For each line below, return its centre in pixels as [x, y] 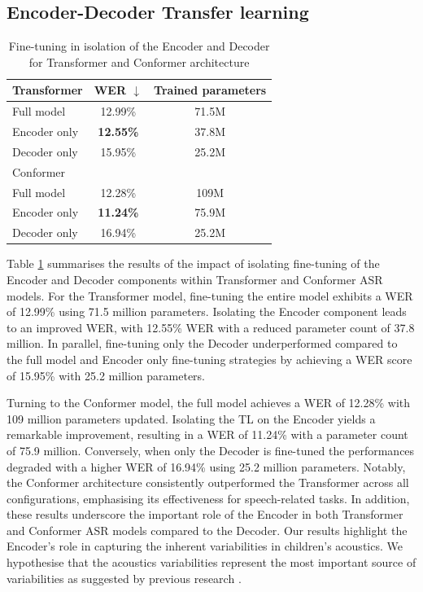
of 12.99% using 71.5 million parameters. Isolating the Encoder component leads [207, 311]
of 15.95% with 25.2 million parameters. [106, 375]
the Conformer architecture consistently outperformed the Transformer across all [208, 482]
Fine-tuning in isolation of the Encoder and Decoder [139, 46]
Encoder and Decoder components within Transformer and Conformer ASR [195, 279]
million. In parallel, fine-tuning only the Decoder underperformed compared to [202, 343]
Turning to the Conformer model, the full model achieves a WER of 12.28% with [209, 403]
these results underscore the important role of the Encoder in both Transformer [205, 514]
